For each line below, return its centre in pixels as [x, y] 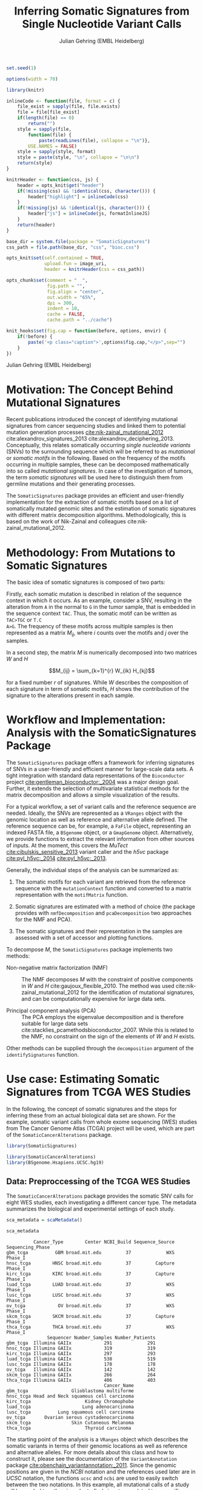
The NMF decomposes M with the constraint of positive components [107, 980]
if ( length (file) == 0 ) [46, 118]
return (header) [36, 225]
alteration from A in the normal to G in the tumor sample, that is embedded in [101, 607]
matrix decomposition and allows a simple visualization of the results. [93, 795]
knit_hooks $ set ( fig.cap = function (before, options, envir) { [86, 331]
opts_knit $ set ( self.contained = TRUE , [55, 258]
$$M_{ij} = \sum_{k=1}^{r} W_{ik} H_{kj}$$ [102, 671]
